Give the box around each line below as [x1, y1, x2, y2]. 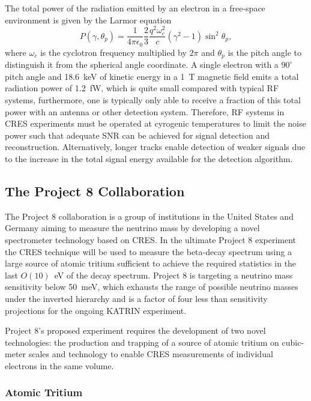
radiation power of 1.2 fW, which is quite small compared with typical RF [5, 82, 279, 94]
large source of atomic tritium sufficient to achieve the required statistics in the [5, 257, 297, 270]
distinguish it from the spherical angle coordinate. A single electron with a [5, 58, 279, 71]
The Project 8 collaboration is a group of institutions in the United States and [5, 210, 294, 222]
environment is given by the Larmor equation [5, 13, 172, 26]
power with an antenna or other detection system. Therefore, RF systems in [5, 105, 285, 118]
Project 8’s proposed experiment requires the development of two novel [5, 324, 266, 337]
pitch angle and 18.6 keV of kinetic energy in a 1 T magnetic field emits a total [5, 70, 299, 82]
